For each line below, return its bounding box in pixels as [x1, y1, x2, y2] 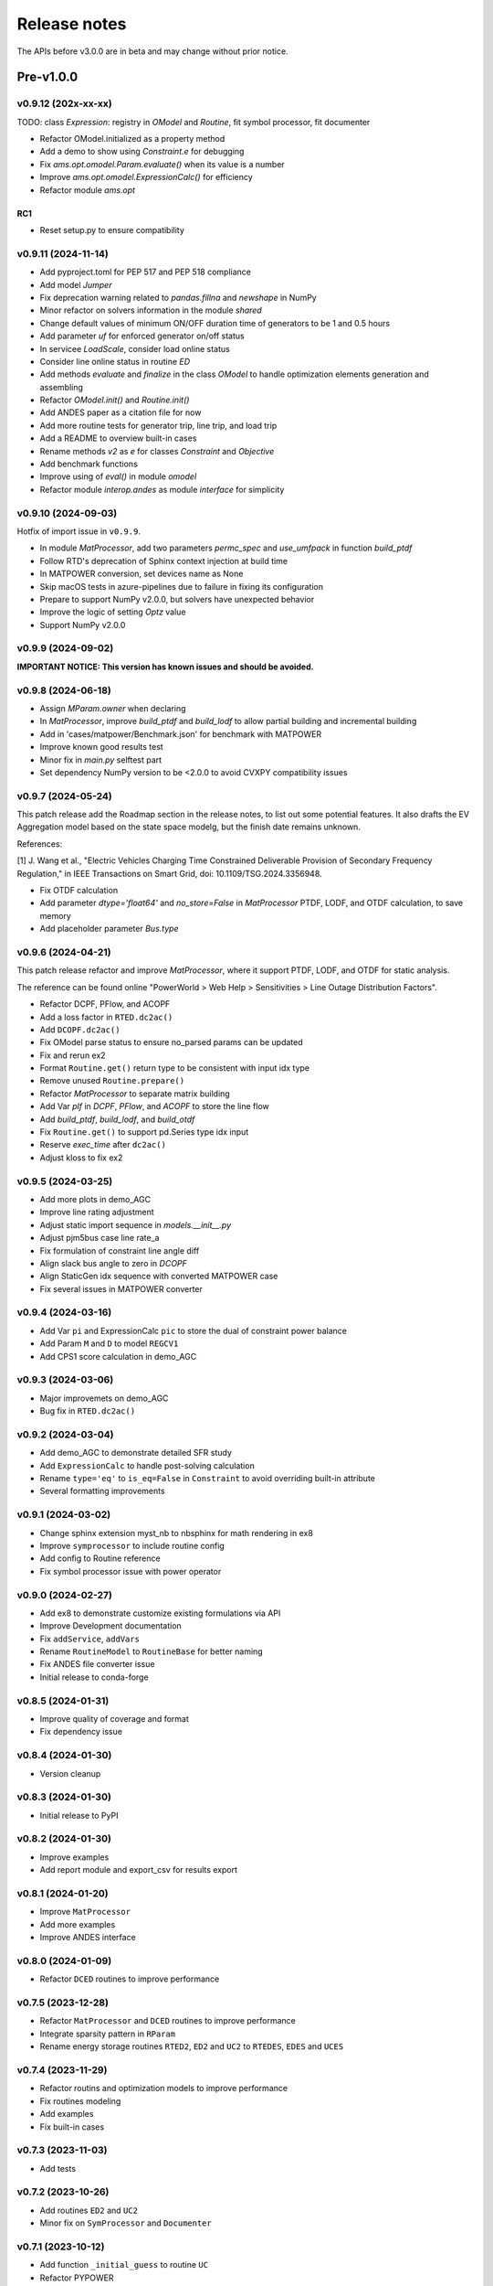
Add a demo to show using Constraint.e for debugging [39, 146, 245, 157]
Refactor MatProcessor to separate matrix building [39, 1088, 230, 1099]
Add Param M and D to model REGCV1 [39, 1338, 179, 1349]
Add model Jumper [39, 279, 112, 290]
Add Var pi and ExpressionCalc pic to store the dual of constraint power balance [39, 1325, 347, 1336]
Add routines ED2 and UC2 [39, 2205, 139, 2216]
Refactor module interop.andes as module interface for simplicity [39, 484, 285, 495]
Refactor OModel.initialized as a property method [39, 134, 226, 144]
